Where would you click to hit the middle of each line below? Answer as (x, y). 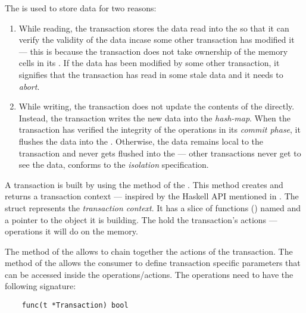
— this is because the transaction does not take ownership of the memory (153, 51)
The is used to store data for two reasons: (81, 8)
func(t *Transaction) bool (75, 306)
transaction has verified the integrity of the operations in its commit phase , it (160, 129)
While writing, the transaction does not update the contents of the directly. (157, 106)
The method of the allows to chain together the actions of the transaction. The (149, 251)
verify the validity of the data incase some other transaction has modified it (157, 40)
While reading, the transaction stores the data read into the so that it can (154, 28)
